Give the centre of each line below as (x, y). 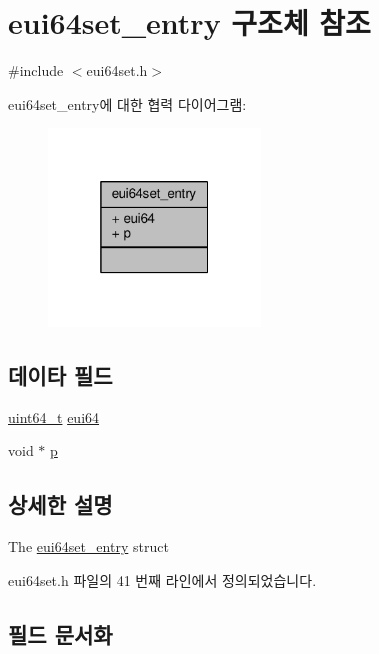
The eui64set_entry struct (88, 546)
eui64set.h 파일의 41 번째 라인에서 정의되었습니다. (162, 579)
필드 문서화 (60, 633)
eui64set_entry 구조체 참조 (189, 22)
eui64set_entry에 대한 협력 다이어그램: (127, 103)
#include (36, 70)
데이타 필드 (60, 374)
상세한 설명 (60, 504)
